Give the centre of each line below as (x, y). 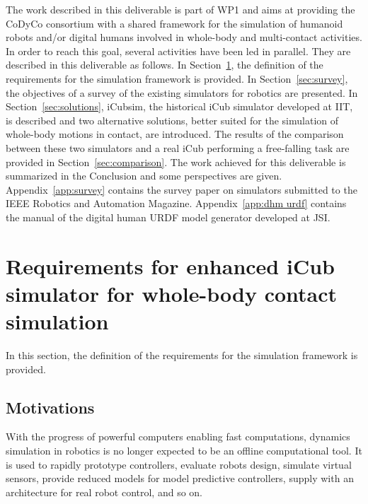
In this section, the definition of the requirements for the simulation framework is (182, 355)
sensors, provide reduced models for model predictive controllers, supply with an (180, 478)
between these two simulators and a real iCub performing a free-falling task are (178, 147)
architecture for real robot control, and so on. (104, 492)
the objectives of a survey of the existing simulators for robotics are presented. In (182, 92)
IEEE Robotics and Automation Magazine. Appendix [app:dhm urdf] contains (176, 203)
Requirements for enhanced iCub (170, 265)
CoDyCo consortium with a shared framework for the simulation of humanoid (174, 23)
